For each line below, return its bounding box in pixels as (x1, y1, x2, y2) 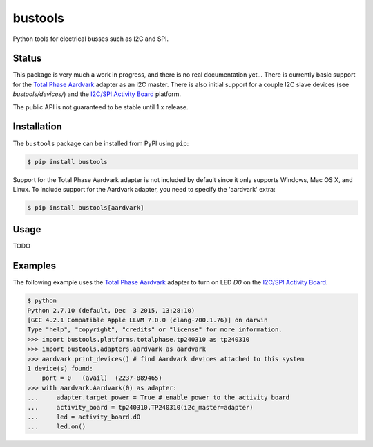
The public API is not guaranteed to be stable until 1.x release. (12, 102, 189, 111)
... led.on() (27, 423, 86, 430)
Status (12, 53, 42, 64)
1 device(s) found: (27, 365, 93, 372)
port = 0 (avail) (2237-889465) (41, 374, 162, 382)
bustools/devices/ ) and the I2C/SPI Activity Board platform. (12, 90, 181, 98)
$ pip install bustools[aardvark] (27, 203, 144, 211)
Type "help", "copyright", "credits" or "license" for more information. (27, 326, 283, 334)
